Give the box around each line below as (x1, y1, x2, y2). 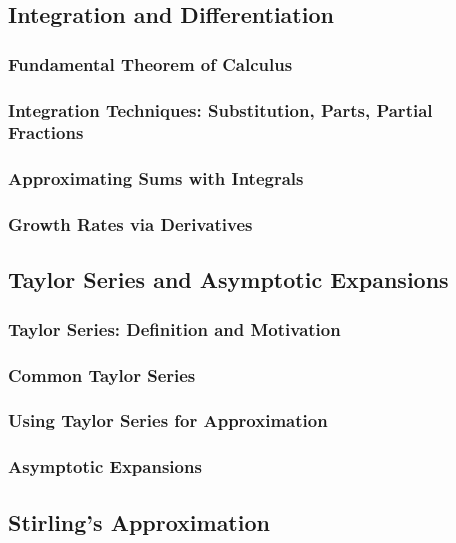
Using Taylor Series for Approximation (8, 408, 328, 433)
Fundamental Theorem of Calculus (8, 51, 293, 76)
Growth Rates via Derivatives (8, 212, 253, 237)
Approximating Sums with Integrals (8, 166, 304, 191)
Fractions (8, 120, 84, 145)
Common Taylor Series (8, 362, 196, 387)
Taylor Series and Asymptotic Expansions (8, 264, 449, 295)
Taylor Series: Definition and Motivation (8, 316, 341, 341)
